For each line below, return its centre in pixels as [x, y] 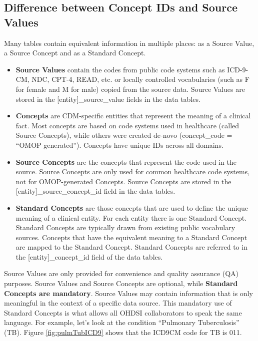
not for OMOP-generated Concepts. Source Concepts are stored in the [123, 181]
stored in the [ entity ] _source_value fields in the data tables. [108, 99]
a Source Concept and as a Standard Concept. [75, 53]
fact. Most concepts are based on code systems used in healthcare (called [127, 125]
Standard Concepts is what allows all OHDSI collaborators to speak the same [123, 312]
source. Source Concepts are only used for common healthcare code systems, [133, 171]
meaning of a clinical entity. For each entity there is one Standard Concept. [131, 217]
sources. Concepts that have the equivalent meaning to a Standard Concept [131, 237]
